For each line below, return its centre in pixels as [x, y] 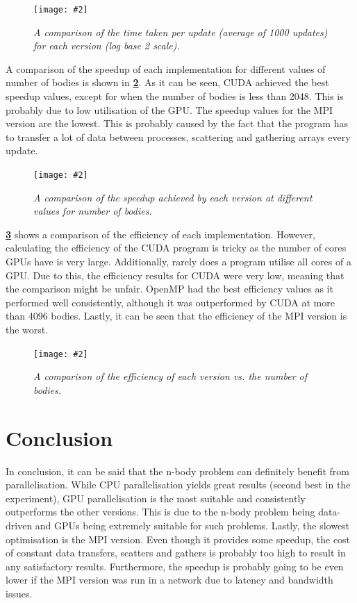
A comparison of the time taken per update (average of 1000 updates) [181, 32]
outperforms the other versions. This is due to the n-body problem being [160, 512]
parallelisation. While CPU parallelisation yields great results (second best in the [178, 485]
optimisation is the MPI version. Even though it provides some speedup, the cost [178, 539]
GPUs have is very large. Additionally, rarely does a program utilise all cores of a [178, 262]
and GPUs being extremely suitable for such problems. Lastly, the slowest [192, 525]
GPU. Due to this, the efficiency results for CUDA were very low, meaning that [175, 275]
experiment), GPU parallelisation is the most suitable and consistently [156, 498]
